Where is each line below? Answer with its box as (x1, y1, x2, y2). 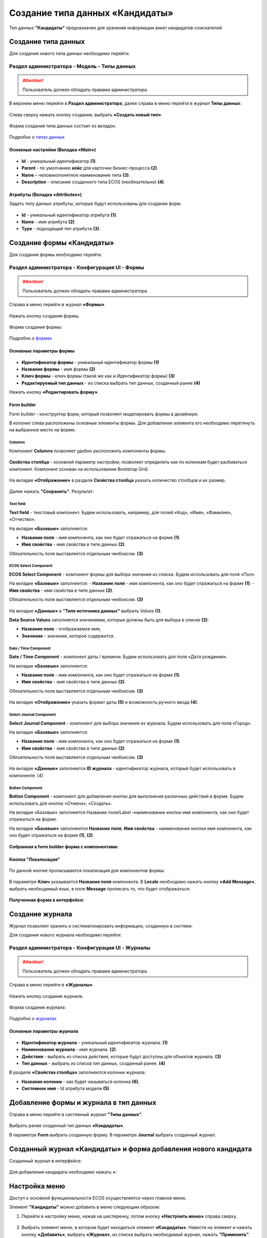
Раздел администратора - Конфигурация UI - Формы (9, 264, 144, 271)
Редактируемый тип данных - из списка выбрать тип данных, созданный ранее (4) (21, 380, 200, 386)
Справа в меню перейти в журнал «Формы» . (9, 302, 106, 308)
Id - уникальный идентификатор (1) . (21, 158, 97, 164)
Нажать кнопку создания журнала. (9, 993, 84, 999)
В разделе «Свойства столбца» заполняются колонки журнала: (9, 1070, 146, 1076)
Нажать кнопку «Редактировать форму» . (9, 389, 99, 395)
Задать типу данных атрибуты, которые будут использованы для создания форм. (9, 201, 182, 206)
